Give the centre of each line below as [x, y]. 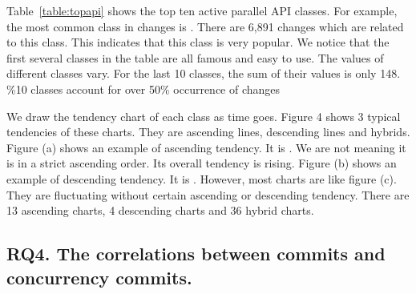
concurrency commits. [99, 277]
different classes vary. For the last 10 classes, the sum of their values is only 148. [204, 73]
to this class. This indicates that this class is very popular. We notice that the [198, 42]
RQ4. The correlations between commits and [196, 254]
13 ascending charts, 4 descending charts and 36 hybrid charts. [160, 210]
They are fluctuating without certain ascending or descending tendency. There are [208, 194]
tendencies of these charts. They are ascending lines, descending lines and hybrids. [208, 132]
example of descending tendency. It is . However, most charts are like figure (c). [202, 178]
